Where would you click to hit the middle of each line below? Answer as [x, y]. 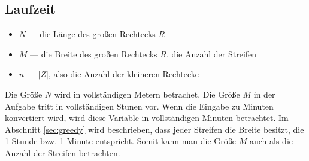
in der [264, 94]
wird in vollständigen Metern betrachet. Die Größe [147, 94]
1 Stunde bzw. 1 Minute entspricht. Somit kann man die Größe [121, 141]
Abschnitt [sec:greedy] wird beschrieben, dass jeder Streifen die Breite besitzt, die [154, 129]
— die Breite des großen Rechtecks [94, 54]
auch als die [271, 141]
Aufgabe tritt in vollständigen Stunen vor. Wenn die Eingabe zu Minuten [139, 106]
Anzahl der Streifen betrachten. [63, 152]
